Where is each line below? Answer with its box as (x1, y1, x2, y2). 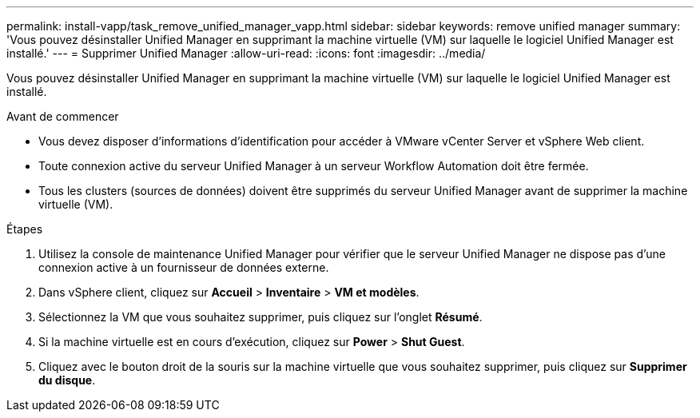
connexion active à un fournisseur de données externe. (38, 261, 329, 274)
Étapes (6, 222, 43, 236)
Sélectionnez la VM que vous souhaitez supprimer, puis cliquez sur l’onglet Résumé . (38, 310, 483, 324)
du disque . (38, 373, 96, 387)
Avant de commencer (6, 109, 119, 123)
